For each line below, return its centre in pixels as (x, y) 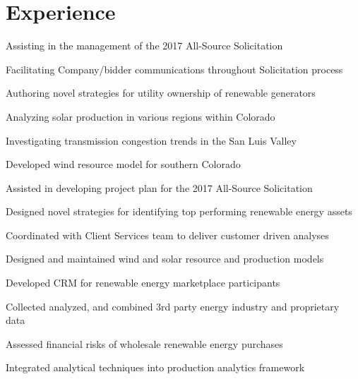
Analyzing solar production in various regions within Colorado (141, 116)
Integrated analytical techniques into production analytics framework (155, 367)
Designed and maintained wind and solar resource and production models (165, 259)
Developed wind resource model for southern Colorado (123, 164)
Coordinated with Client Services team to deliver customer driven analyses (167, 235)
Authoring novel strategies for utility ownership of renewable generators (161, 93)
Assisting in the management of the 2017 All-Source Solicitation (144, 46)
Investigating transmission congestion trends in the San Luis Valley (151, 140)
